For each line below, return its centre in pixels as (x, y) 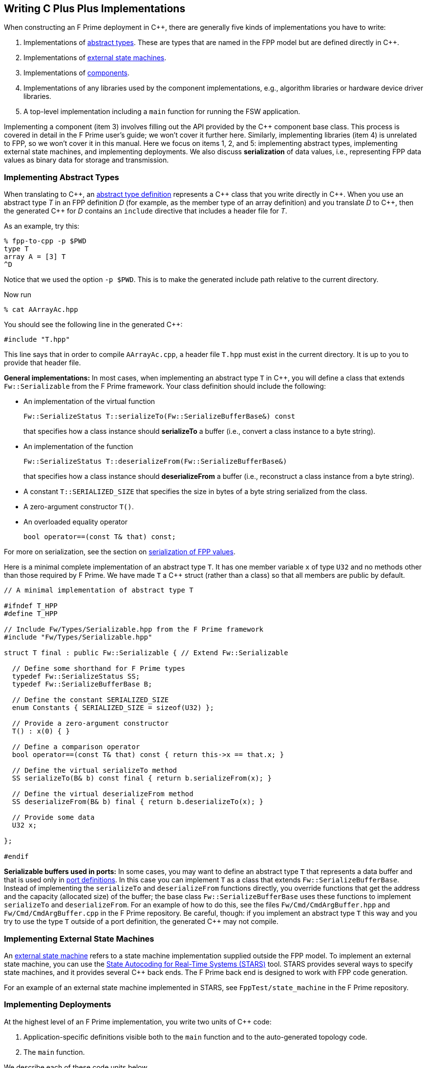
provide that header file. (43, 363)
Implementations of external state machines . (95, 58)
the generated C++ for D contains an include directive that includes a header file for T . (146, 211)
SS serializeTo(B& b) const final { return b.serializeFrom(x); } (142, 778)
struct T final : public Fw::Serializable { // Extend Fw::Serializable (146, 653)
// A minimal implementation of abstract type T (99, 590)
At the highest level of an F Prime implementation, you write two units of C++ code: (138, 1021)
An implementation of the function (78, 447)
